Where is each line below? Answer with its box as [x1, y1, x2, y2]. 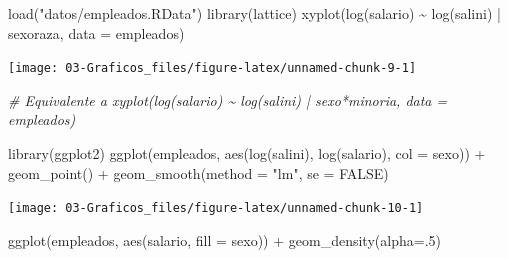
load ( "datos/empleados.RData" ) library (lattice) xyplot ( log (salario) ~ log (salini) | [8, 3, 501, 23]
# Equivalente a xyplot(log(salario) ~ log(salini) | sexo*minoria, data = [8, 89, 448, 110]
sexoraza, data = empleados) [8, 22, 185, 43]
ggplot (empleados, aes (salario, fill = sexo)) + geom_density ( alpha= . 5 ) [8, 229, 441, 250]
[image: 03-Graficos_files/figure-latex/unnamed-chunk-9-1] [8, 61, 417, 76]
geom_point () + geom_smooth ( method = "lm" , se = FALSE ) [8, 162, 389, 183]
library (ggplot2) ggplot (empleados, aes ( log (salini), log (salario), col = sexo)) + [8, 143, 486, 164]
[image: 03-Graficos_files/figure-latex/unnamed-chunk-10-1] [8, 201, 424, 216]
